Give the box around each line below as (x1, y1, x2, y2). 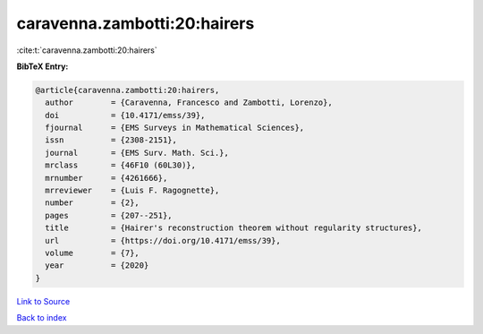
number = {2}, (45, 198, 140, 208)
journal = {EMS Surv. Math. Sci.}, (45, 148, 230, 158)
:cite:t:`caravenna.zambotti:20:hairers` (16, 45, 158, 56)
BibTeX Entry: (16, 61, 69, 72)
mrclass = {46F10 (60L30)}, (45, 160, 197, 170)
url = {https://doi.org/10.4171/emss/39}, (45, 236, 281, 245)
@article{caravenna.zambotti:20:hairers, (35, 85, 220, 95)
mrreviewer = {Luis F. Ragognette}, (45, 185, 220, 196)
